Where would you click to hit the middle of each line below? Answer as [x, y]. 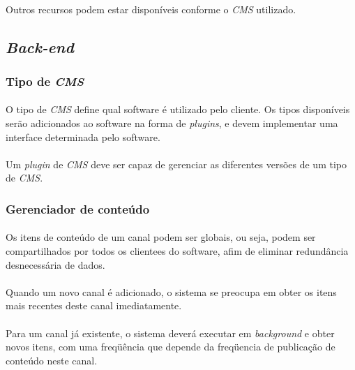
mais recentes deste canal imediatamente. [94, 305]
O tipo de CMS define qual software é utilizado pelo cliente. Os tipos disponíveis [178, 109]
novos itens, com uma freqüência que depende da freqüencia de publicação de [171, 347]
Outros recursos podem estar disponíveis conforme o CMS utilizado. [151, 9]
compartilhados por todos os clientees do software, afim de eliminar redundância [177, 251]
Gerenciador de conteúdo [78, 208]
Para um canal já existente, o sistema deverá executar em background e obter [170, 333]
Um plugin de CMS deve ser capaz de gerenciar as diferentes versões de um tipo [176, 164]
